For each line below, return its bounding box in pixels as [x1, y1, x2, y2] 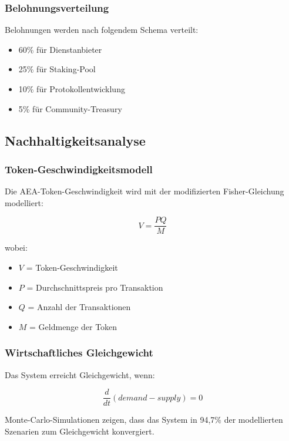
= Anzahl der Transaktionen [28, 301, 131, 313]
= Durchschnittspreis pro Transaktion [26, 281, 163, 293]
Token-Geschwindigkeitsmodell [5, 161, 153, 176]
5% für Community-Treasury [18, 102, 122, 115]
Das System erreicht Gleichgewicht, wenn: [5, 368, 155, 381]
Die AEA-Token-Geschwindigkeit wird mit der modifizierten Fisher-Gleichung [5, 185, 284, 197]
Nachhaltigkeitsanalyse [5, 131, 146, 149]
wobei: [5, 241, 28, 254]
